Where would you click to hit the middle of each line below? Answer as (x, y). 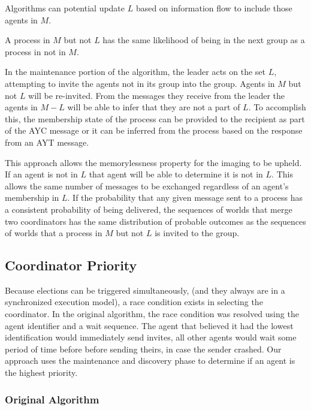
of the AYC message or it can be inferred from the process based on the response (154, 130)
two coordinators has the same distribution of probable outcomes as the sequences (155, 221)
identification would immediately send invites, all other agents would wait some (151, 337)
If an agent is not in (41, 174)
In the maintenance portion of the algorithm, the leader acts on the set (135, 72)
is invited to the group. (197, 233)
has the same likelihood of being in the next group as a (204, 40)
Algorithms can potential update (65, 8)
